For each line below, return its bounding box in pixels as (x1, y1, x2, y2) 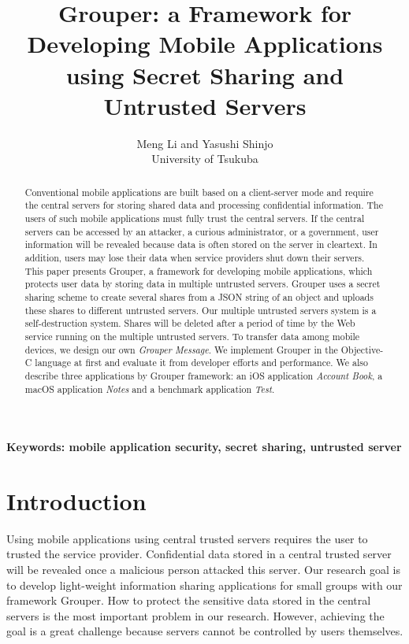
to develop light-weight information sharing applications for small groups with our (6, 576, 403, 593)
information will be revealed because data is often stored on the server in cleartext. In (24, 238, 377, 251)
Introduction (6, 484, 147, 516)
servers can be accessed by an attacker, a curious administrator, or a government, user (24, 224, 379, 238)
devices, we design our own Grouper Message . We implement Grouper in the (24, 342, 338, 356)
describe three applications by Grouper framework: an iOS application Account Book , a (24, 368, 383, 382)
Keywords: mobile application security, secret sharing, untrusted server (6, 439, 402, 455)
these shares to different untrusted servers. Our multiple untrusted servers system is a (24, 303, 377, 316)
